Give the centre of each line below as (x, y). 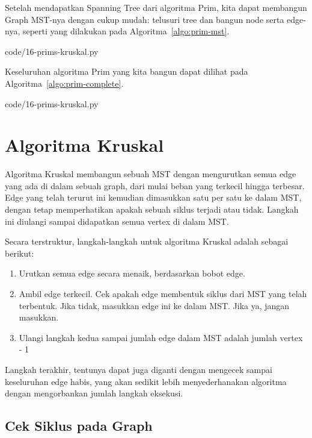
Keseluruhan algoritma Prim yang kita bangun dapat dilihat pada (127, 71)
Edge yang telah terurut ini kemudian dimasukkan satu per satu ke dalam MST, (153, 197)
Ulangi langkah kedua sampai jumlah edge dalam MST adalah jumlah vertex (161, 337)
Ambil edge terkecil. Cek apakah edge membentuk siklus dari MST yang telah (163, 294)
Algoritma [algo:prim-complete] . (64, 83)
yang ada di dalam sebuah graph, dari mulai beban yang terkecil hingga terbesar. (155, 185)
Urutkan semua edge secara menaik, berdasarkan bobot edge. (132, 273)
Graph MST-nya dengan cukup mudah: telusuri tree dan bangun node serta (145, 19)
